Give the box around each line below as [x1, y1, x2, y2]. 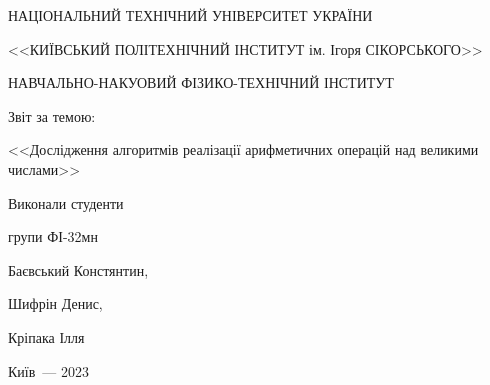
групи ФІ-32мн [8, 226, 98, 247]
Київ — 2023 [8, 360, 89, 381]
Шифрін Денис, [8, 293, 103, 314]
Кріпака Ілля [8, 326, 85, 347]
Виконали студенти [8, 192, 124, 213]
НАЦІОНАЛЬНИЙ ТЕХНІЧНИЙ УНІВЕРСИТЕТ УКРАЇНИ [8, 5, 373, 25]
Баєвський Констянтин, [8, 259, 149, 280]
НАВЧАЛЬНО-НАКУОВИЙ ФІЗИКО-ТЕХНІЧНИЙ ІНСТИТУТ [8, 72, 394, 93]
